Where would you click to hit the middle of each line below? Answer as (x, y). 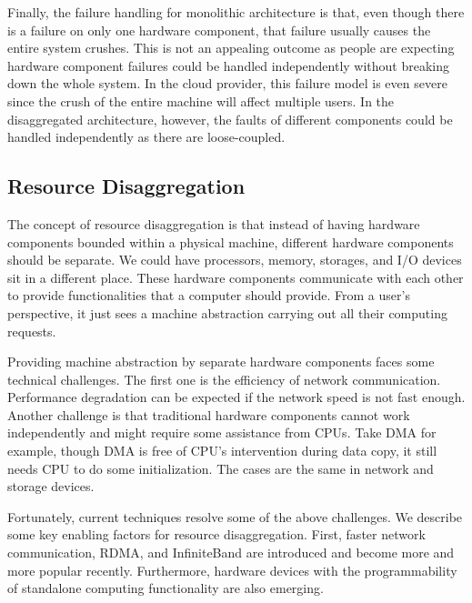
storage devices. (51, 486)
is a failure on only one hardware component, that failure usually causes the (219, 30)
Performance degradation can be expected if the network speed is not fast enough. (236, 397)
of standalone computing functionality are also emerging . (166, 588)
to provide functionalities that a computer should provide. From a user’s (209, 295)
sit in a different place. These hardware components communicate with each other (236, 277)
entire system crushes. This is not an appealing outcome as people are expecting (231, 48)
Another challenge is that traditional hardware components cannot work (209, 414)
